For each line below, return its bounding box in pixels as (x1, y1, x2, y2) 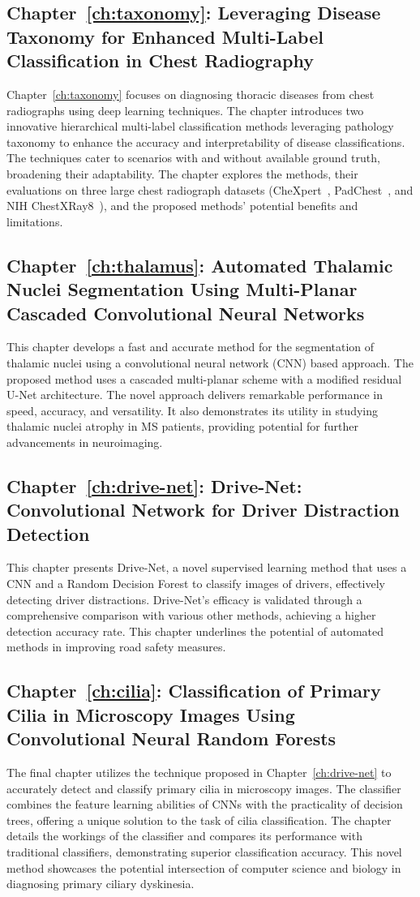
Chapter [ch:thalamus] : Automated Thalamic (6, 252, 393, 277)
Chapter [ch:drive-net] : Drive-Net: (6, 473, 302, 498)
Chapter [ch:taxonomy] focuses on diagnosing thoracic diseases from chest (6, 85, 375, 102)
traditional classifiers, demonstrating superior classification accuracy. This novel (6, 843, 402, 860)
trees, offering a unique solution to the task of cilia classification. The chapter (6, 811, 392, 828)
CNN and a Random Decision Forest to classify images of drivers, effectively (6, 575, 385, 592)
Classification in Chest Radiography (6, 48, 314, 73)
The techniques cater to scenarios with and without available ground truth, (6, 149, 380, 166)
